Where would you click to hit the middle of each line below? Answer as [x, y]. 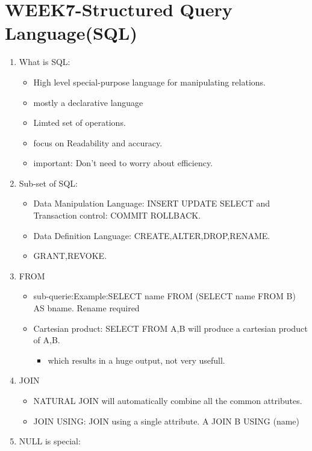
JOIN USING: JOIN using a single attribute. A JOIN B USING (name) [166, 421]
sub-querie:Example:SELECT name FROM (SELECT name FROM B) [164, 296]
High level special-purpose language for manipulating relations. [149, 82]
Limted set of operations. [80, 123]
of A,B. [47, 340]
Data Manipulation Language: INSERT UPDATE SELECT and [152, 203]
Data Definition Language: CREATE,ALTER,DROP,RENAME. [152, 235]
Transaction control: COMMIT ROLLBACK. [117, 215]
